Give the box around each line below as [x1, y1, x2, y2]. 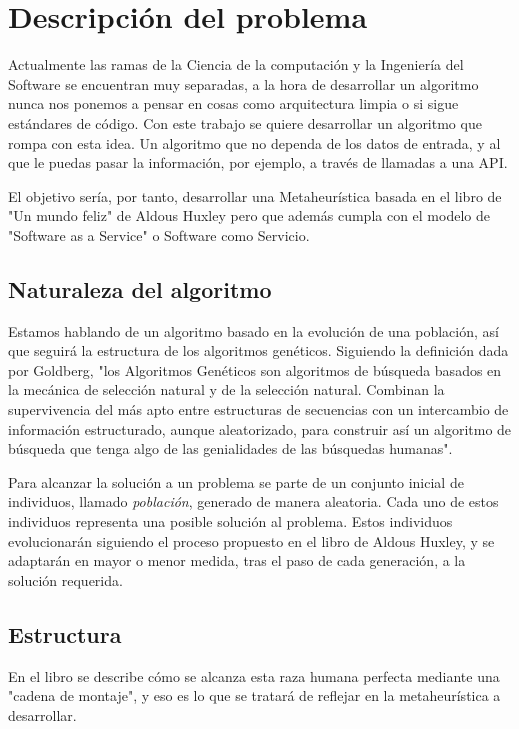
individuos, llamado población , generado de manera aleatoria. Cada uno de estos [8, 491, 499, 512]
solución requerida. [8, 569, 123, 590]
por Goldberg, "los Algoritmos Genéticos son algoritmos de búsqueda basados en [8, 359, 502, 380]
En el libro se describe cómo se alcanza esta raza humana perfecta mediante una [8, 665, 500, 686]
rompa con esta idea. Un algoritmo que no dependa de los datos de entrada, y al [8, 132, 501, 153]
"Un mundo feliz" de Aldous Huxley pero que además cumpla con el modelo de [8, 205, 490, 226]
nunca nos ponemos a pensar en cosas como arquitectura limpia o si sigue [8, 93, 459, 114]
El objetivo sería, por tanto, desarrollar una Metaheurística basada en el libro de [8, 185, 502, 206]
